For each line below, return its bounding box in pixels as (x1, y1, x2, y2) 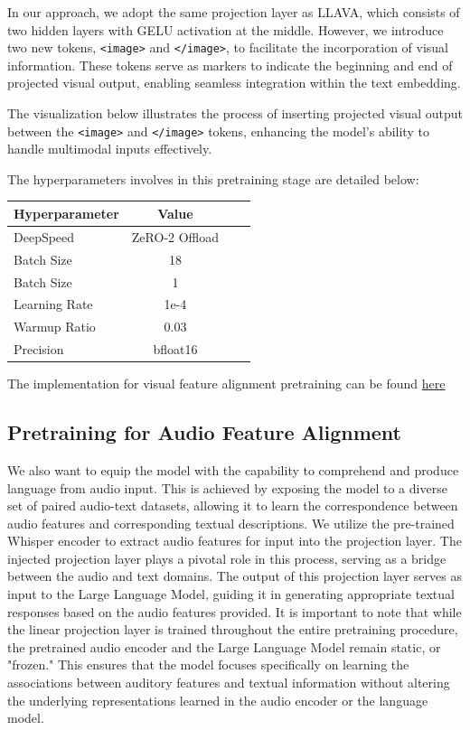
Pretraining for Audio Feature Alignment (7, 418, 401, 446)
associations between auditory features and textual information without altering (7, 673, 450, 692)
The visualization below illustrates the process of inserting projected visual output (7, 104, 463, 123)
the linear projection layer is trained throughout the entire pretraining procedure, (7, 620, 458, 639)
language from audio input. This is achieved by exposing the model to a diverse (7, 478, 447, 497)
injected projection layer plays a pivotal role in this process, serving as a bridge (7, 548, 446, 567)
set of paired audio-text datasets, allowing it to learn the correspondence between (7, 496, 458, 515)
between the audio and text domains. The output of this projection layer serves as (7, 566, 462, 585)
